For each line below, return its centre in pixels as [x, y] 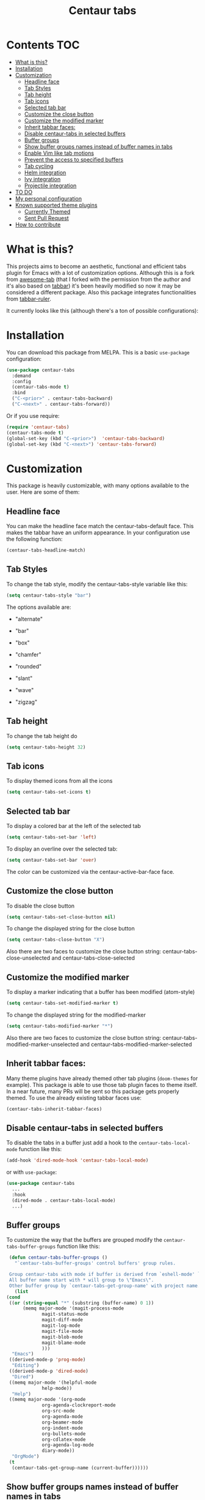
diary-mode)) [58, 1451]
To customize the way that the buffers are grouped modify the [85, 1240]
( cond [13, 1297]
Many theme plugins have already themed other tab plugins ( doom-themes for [102, 1078]
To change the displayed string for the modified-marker [76, 1015]
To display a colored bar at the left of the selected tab [74, 826]
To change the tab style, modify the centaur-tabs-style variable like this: [97, 584]
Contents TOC [43, 45]
